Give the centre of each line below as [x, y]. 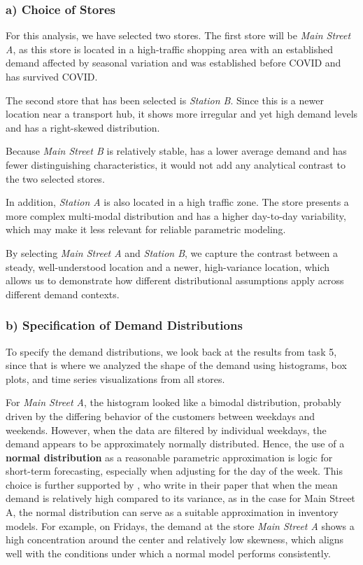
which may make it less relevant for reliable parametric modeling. [146, 229]
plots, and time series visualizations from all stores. [115, 378]
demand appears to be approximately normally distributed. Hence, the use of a [175, 444]
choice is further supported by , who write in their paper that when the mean [172, 484]
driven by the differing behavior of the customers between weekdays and [161, 416]
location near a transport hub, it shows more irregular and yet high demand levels [182, 114]
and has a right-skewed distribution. [83, 127]
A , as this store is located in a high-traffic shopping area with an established [169, 49]
